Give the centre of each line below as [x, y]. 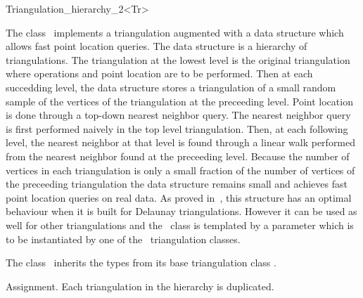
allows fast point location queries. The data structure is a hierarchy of [157, 46]
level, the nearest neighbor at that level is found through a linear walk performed [181, 142]
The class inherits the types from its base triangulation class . [141, 263]
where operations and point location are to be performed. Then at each [159, 73]
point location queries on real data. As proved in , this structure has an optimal [179, 197]
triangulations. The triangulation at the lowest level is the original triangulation [178, 59]
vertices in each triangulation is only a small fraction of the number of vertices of [180, 170]
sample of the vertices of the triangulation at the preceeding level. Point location [179, 101]
